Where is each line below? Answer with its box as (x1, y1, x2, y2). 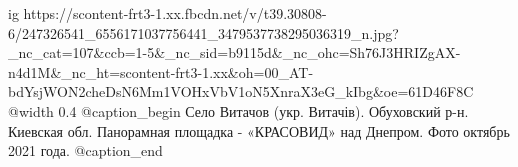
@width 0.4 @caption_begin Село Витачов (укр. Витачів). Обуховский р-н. (8, 100, 469, 121)
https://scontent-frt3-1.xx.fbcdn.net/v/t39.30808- (23, 3, 327, 23)
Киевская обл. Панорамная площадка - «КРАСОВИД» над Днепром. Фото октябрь (8, 120, 510, 141)
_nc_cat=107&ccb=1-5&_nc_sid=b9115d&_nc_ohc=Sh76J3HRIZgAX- (8, 42, 461, 63)
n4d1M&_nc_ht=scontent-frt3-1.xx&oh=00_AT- (8, 61, 314, 82)
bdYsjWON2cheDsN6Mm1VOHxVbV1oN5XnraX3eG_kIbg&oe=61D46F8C (8, 81, 474, 102)
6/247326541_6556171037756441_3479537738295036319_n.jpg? (8, 22, 399, 43)
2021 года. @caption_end (8, 140, 163, 161)
